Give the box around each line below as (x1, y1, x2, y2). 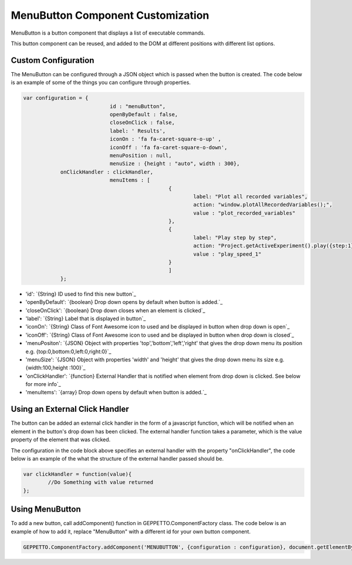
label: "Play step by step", (193, 234, 277, 241)
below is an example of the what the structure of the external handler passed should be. (11, 455, 224, 462)
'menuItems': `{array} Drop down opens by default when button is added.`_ (25, 389, 207, 396)
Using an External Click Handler (11, 404, 129, 414)
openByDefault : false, (109, 111, 178, 117)
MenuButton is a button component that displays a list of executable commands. (11, 29, 205, 36)
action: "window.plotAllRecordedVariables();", (193, 201, 333, 208)
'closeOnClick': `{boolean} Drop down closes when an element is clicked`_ (25, 307, 205, 314)
